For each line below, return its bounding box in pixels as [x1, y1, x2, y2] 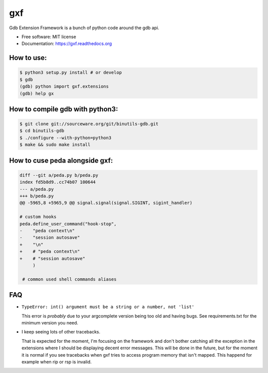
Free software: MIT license [21, 34, 76, 40]
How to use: [9, 53, 47, 62]
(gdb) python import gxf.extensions [19, 84, 109, 89]
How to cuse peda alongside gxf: [9, 156, 113, 164]
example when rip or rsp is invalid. [21, 359, 92, 365]
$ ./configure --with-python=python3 [19, 135, 112, 141]
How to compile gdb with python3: [9, 105, 119, 113]
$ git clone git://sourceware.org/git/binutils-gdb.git [19, 121, 159, 127]
